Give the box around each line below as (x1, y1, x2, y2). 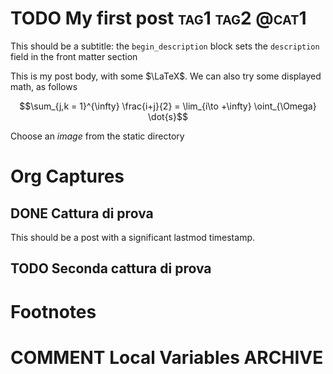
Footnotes (10, 300, 97, 323)
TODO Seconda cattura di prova (10, 260, 212, 277)
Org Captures (10, 165, 125, 188)
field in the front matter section (10, 50, 138, 62)
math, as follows (10, 80, 78, 92)
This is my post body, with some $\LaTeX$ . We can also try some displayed (10, 70, 322, 82)
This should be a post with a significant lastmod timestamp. (10, 231, 256, 243)
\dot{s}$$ (148, 110, 188, 122)
